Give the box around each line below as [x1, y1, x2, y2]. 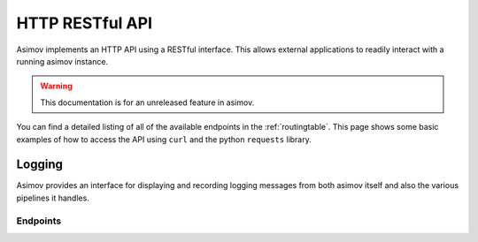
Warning [40, 80, 73, 92]
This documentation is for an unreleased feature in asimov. [40, 97, 255, 108]
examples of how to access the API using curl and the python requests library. [16, 133, 312, 145]
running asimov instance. [16, 56, 109, 66]
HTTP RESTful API [16, 13, 152, 33]
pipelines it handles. [16, 193, 90, 203]
